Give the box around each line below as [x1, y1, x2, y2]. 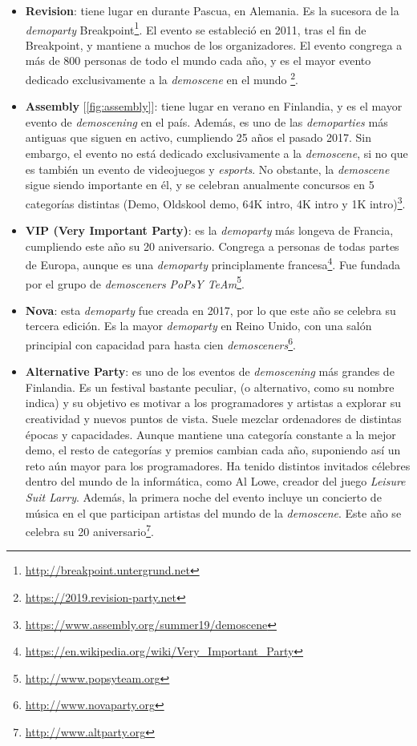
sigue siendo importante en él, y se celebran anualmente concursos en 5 [25, 176, 374, 193]
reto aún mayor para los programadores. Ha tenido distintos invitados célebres [25, 457, 411, 474]
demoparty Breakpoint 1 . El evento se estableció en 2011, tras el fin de [25, 18, 366, 38]
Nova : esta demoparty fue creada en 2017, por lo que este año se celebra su [25, 301, 396, 318]
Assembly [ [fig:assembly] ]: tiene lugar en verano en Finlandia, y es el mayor [25, 98, 403, 115]
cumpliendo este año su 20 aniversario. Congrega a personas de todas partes [25, 237, 399, 254]
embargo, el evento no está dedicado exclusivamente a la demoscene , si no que [25, 145, 408, 162]
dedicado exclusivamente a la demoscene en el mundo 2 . [25, 69, 299, 87]
